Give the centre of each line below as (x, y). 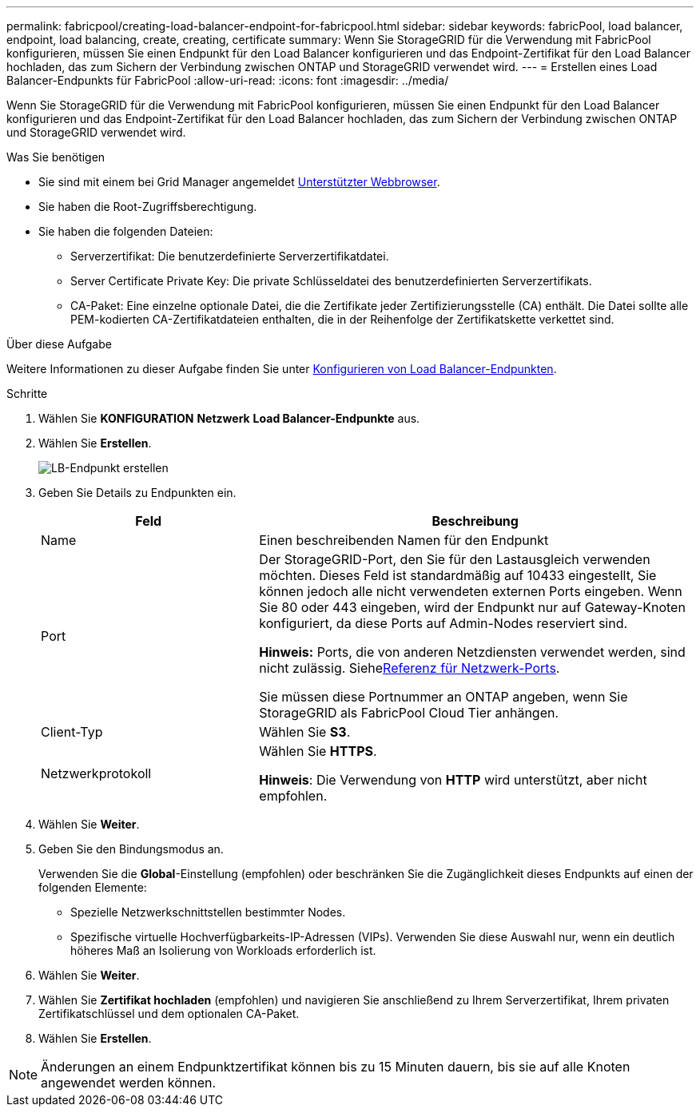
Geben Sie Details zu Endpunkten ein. (137, 493)
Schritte (27, 394)
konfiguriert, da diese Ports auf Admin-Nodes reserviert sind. (443, 623)
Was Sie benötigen (56, 157)
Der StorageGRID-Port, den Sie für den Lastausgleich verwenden (455, 559)
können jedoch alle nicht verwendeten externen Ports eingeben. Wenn (471, 591)
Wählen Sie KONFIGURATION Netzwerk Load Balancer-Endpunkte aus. (229, 418)
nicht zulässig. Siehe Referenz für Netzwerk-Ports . (410, 668)
